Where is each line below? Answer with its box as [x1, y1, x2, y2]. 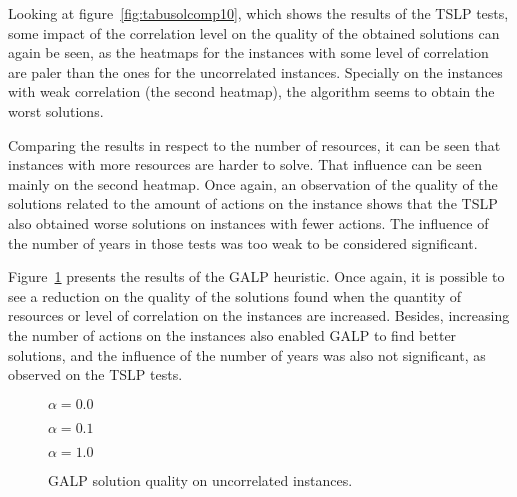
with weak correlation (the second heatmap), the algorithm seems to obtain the [8, 81, 495, 102]
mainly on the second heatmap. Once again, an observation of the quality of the [8, 173, 498, 194]
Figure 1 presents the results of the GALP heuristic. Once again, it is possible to [8, 266, 505, 287]
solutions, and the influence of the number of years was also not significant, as [8, 344, 486, 365]
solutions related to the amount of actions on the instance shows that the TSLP [8, 193, 498, 214]
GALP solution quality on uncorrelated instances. [48, 469, 353, 490]
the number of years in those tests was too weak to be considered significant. [8, 232, 478, 253]
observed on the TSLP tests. [8, 364, 183, 385]
